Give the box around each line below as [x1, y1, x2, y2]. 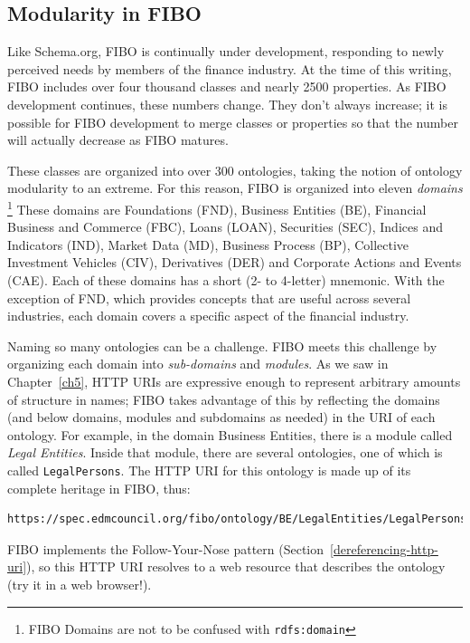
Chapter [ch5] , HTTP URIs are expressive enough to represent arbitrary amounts [7, 371, 461, 390]
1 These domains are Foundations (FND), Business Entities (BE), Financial [7, 197, 427, 218]
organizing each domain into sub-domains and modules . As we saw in [7, 354, 389, 373]
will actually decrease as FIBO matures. [7, 130, 229, 149]
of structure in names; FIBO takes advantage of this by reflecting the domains [7, 389, 440, 408]
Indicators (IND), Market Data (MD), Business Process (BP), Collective [7, 235, 409, 254]
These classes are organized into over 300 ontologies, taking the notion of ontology [7, 160, 463, 179]
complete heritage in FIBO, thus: [7, 478, 191, 497]
